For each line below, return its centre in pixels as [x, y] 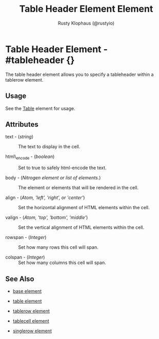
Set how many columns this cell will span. [62, 263]
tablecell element [31, 321]
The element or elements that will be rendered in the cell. [78, 188]
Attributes [22, 124]
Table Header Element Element [86, 9]
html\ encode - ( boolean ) [30, 157]
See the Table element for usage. [40, 108]
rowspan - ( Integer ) [26, 237]
